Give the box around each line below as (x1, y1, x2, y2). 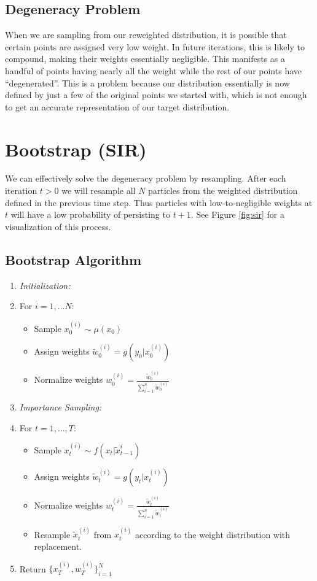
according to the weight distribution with (135, 528, 291, 541)
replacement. (34, 539, 82, 552)
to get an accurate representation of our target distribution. (5, 100, 230, 113)
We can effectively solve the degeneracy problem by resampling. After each (5, 172, 286, 185)
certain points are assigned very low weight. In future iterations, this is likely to (5, 40, 305, 53)
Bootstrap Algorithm (5, 250, 142, 269)
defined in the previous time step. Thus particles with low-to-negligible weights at (5, 196, 313, 209)
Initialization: (19, 279, 71, 291)
